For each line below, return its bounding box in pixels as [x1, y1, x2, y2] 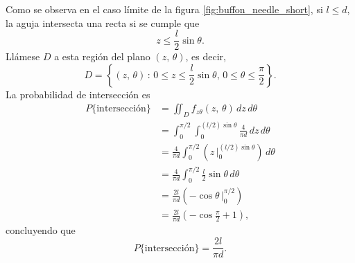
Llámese [6, 49, 40, 64]
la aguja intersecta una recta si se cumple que [6, 15, 200, 30]
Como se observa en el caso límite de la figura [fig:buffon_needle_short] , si [6, 2, 323, 16]
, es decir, [185, 49, 226, 64]
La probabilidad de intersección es [6, 87, 150, 101]
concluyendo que [6, 223, 76, 237]
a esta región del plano [54, 49, 150, 64]
